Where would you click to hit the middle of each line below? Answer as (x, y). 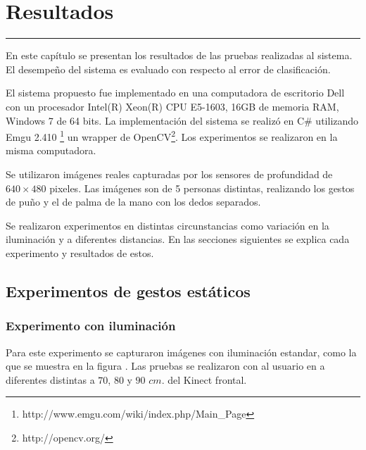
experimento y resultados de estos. (80, 252)
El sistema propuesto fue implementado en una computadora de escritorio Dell (175, 93)
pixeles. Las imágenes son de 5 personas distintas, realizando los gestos (202, 188)
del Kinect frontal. (207, 379)
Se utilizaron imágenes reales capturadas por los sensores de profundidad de (169, 174)
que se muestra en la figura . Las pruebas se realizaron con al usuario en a (165, 366)
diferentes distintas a (50, 379)
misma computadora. (51, 150)
